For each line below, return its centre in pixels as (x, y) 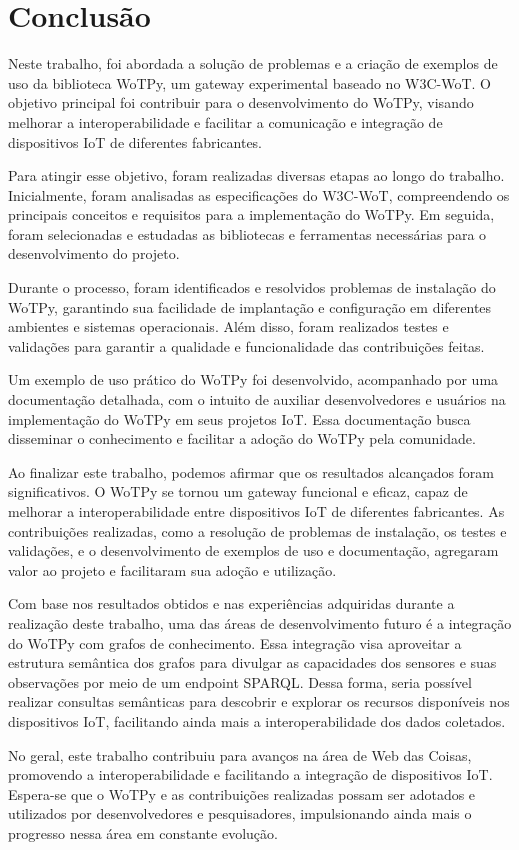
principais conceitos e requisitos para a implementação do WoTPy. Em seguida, (251, 214)
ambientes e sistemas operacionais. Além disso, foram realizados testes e (228, 326)
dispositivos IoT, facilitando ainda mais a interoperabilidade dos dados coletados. (257, 720)
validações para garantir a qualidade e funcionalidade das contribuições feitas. (246, 345)
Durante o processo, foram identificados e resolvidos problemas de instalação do (252, 287)
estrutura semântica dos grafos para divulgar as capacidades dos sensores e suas (252, 662)
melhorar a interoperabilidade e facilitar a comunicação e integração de (225, 121)
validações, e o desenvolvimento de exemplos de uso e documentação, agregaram (253, 550)
